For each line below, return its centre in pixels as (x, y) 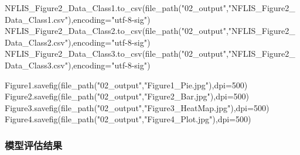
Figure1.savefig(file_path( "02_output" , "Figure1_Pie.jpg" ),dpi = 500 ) (126, 85)
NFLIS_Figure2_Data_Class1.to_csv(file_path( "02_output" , (117, 8)
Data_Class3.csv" (36, 65)
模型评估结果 (34, 145)
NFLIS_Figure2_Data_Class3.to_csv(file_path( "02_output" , (117, 54)
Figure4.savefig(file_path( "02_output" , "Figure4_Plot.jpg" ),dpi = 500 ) (128, 119)
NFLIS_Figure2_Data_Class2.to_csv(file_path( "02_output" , (117, 31)
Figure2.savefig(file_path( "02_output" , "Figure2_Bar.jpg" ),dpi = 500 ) (127, 96)
